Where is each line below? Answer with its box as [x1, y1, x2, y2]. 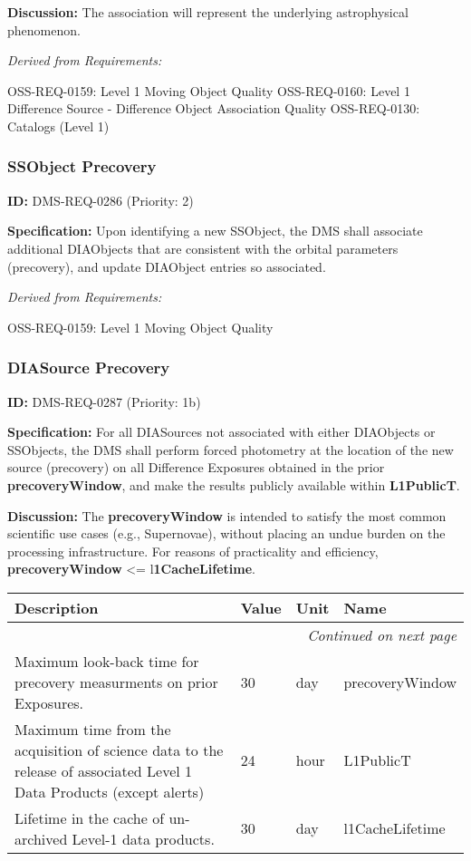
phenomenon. [7, 20, 81, 39]
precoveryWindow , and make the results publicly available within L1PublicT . [7, 475, 460, 494]
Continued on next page [307, 624, 457, 645]
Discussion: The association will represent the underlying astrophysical [7, 3, 409, 21]
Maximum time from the [14, 718, 171, 740]
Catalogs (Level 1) [7, 116, 110, 135]
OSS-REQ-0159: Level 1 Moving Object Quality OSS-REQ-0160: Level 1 [7, 81, 410, 100]
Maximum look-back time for [14, 650, 199, 672]
